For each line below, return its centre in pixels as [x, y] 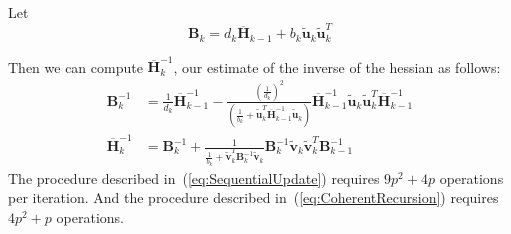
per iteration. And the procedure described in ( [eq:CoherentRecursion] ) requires [253, 197]
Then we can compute [75, 66]
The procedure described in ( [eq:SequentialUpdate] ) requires [194, 177]
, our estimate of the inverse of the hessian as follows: [337, 66]
